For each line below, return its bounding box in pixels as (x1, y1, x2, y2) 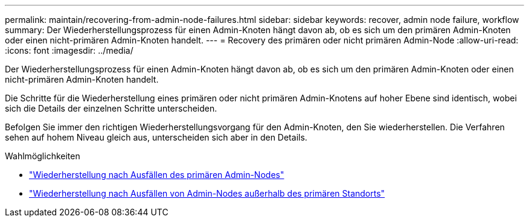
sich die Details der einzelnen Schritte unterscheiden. (5, 103, 217, 113)
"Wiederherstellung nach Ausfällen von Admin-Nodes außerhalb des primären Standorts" (29, 188, 385, 198)
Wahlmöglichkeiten (5, 151, 80, 161)
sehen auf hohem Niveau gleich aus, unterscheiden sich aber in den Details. (5, 132, 307, 142)
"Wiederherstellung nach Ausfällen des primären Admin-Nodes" (29, 170, 284, 180)
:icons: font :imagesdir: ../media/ (5, 45, 133, 55)
